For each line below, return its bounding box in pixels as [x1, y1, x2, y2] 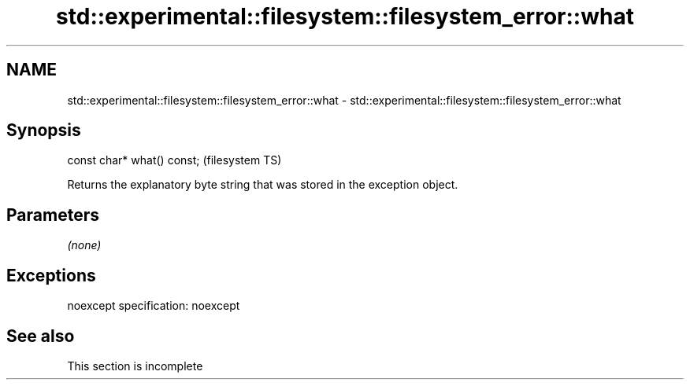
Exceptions [6, 265, 96, 285]
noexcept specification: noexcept [67, 299, 240, 313]
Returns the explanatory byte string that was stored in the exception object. [67, 178, 458, 192]
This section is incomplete [67, 358, 203, 373]
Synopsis [6, 120, 81, 141]
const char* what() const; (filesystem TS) [67, 153, 282, 167]
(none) [67, 238, 102, 252]
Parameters [6, 204, 99, 225]
